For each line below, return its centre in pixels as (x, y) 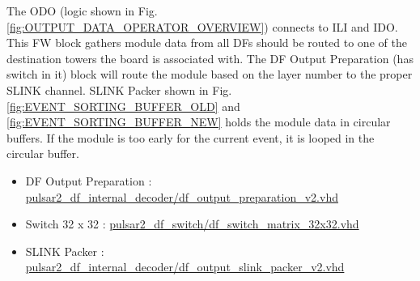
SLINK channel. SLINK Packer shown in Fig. (119, 89)
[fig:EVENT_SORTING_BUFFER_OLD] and (123, 106)
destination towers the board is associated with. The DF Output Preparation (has (210, 58)
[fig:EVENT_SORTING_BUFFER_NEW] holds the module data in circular (199, 122)
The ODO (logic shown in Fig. (82, 11)
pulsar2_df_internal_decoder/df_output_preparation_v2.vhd (182, 196)
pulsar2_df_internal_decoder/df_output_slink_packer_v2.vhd (185, 267)
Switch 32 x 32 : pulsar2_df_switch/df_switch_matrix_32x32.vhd (192, 224)
